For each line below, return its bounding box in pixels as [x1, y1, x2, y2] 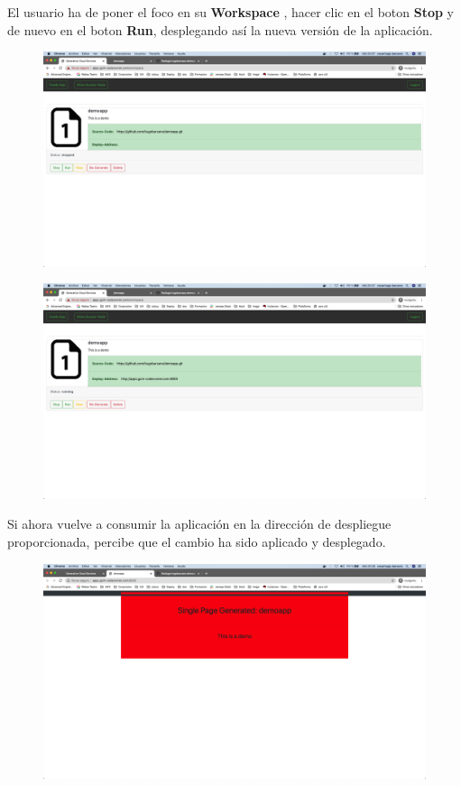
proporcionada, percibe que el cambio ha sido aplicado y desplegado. [7, 532, 386, 550]
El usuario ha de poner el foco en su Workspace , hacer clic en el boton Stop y [7, 3, 454, 21]
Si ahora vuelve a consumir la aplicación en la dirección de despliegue [7, 514, 392, 533]
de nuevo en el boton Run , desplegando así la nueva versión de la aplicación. [7, 20, 433, 39]
